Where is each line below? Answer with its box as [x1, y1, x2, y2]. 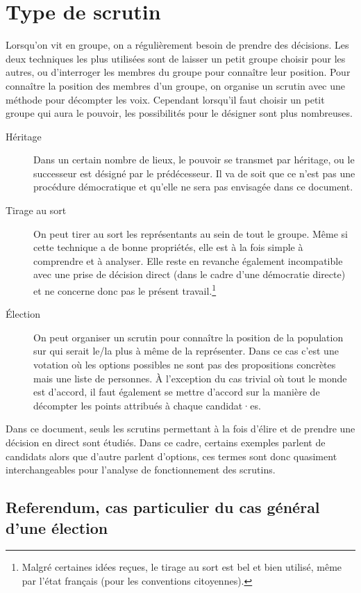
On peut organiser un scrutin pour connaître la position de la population [33, 330, 344, 344]
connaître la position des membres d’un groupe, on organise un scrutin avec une [6, 78, 346, 92]
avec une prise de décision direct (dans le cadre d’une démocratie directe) [33, 267, 346, 282]
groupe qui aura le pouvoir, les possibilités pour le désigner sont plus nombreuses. [6, 106, 353, 120]
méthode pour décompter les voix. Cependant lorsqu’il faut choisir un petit [6, 92, 325, 106]
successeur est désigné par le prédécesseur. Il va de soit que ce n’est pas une [33, 165, 355, 180]
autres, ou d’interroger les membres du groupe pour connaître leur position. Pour [6, 65, 351, 79]
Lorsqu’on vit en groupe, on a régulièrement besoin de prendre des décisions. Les [6, 38, 349, 52]
